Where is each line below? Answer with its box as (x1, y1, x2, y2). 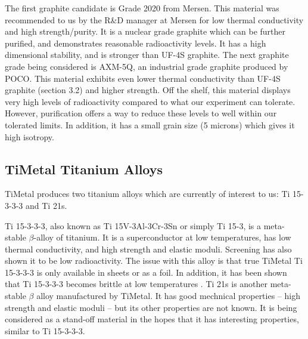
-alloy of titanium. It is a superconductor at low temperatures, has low (33, 231, 291, 244)
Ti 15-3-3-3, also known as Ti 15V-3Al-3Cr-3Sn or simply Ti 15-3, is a (5, 219, 262, 232)
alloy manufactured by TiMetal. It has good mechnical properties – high (36, 289, 300, 302)
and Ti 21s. (25, 199, 67, 211)
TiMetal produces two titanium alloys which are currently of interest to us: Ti (5, 187, 290, 200)
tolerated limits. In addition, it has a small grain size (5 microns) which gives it (5, 118, 295, 131)
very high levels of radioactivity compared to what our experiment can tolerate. (5, 95, 295, 107)
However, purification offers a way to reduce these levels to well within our (5, 107, 277, 119)
